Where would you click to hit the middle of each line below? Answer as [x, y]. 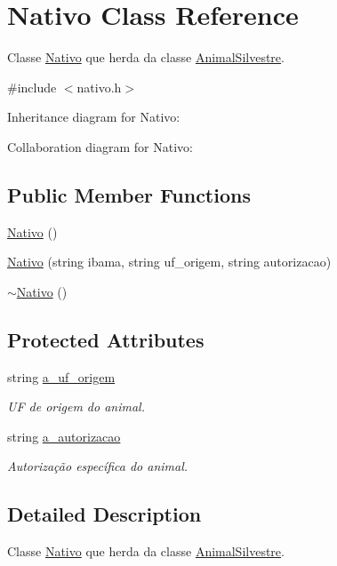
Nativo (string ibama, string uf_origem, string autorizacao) [169, 262]
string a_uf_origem [61, 376]
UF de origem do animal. [76, 407]
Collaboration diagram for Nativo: [100, 146]
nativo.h [99, 87]
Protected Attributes [106, 339]
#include [32, 87]
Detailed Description [104, 514]
